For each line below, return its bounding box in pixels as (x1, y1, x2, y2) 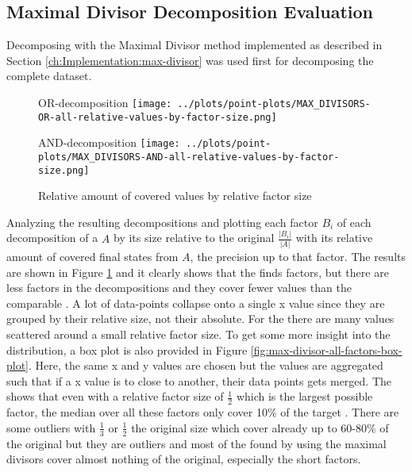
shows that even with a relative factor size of (6, 388, 224, 405)
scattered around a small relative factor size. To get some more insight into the (6, 326, 391, 343)
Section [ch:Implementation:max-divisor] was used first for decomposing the (6, 52, 374, 68)
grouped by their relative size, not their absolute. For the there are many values (6, 310, 395, 327)
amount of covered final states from (6, 248, 179, 265)
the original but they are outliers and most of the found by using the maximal (6, 435, 387, 451)
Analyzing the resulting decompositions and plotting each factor (6, 213, 318, 230)
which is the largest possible (236, 388, 373, 405)
